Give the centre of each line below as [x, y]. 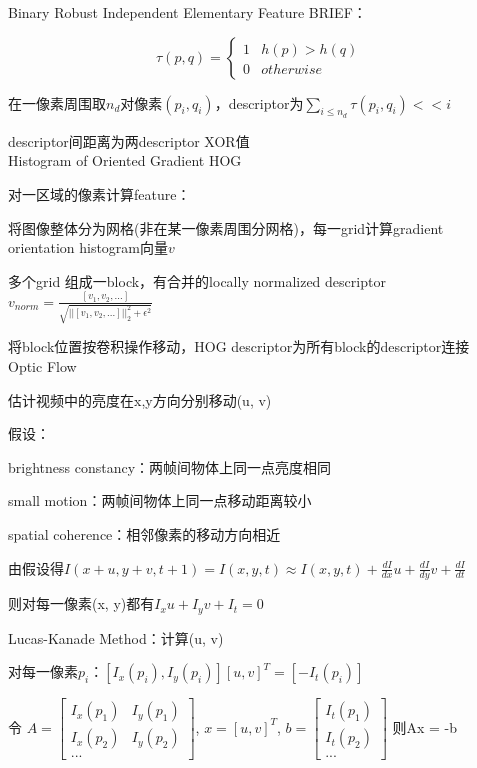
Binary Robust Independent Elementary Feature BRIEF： [187, 12]
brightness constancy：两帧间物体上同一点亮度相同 [170, 466]
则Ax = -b [425, 726]
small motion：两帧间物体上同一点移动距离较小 [160, 500]
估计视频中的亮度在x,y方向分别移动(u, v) [140, 399]
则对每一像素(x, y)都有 [81, 603]
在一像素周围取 [57, 102]
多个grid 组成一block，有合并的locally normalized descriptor [197, 280]
